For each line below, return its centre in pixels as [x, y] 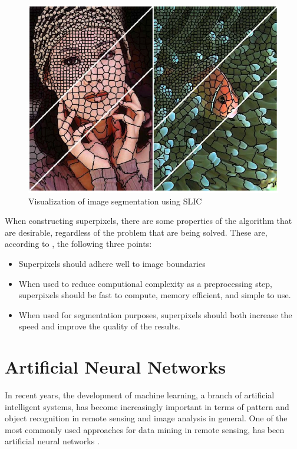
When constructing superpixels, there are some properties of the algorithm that [148, 221]
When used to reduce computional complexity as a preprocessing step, [146, 283]
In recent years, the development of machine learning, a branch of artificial [140, 395]
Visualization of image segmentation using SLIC [115, 201]
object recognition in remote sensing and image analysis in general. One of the [146, 418]
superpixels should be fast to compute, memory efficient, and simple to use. [155, 295]
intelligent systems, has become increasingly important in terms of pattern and [147, 406]
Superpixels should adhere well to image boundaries [112, 264]
